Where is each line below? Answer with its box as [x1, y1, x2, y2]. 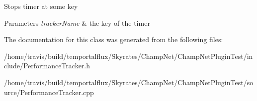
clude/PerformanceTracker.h [4, 60, 90, 71]
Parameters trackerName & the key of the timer [4, 17, 150, 28]
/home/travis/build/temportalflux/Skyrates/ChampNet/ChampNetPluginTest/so [4, 77, 254, 87]
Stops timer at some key [4, 1, 78, 11]
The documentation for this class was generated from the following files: [4, 34, 223, 45]
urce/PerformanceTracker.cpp [4, 87, 94, 97]
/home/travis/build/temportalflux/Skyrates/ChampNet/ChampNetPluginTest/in [4, 50, 253, 61]
